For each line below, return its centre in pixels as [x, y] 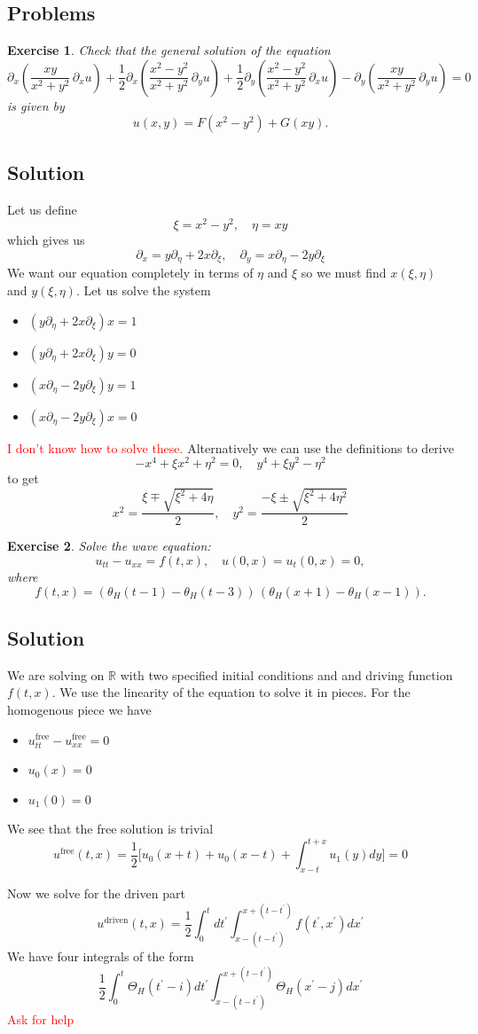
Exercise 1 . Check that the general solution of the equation [169, 50]
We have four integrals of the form [101, 956]
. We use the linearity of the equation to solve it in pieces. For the [231, 692]
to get [23, 478]
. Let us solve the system [143, 290]
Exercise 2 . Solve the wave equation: [109, 546]
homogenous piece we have [79, 709]
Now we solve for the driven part [96, 893]
